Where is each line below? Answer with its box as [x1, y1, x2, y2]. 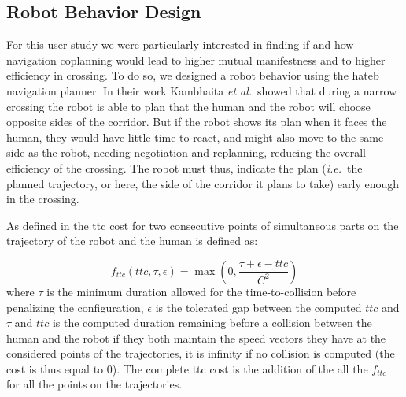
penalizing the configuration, [6, 299, 144, 315]
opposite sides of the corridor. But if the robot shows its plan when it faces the [6, 113, 387, 130]
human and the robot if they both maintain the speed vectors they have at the [6, 329, 386, 346]
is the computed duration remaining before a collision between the [52, 314, 372, 331]
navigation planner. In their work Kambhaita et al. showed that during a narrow [6, 82, 397, 98]
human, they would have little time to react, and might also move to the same [6, 128, 384, 145]
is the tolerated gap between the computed [155, 299, 362, 315]
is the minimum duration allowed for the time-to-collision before [46, 283, 356, 299]
